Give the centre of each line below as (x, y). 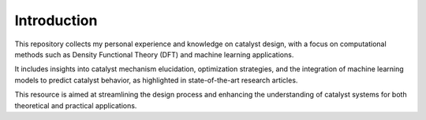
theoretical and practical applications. (76, 105)
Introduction (56, 20)
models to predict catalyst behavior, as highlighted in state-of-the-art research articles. (156, 80)
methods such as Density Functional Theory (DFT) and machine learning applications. (154, 54)
